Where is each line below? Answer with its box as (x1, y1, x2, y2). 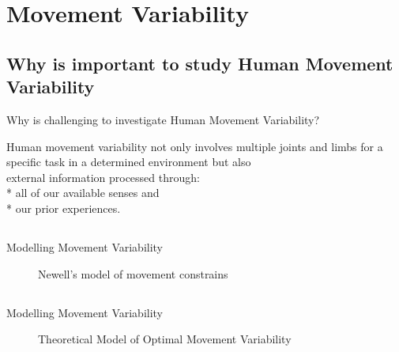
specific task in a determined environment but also (6, 153, 251, 170)
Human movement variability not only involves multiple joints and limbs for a (6, 138, 383, 154)
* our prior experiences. (6, 199, 121, 216)
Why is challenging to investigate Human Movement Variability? (6, 111, 320, 127)
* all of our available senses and (6, 184, 160, 201)
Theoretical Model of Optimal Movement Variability (38, 331, 292, 347)
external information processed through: (6, 168, 200, 185)
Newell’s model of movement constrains (38, 265, 228, 282)
